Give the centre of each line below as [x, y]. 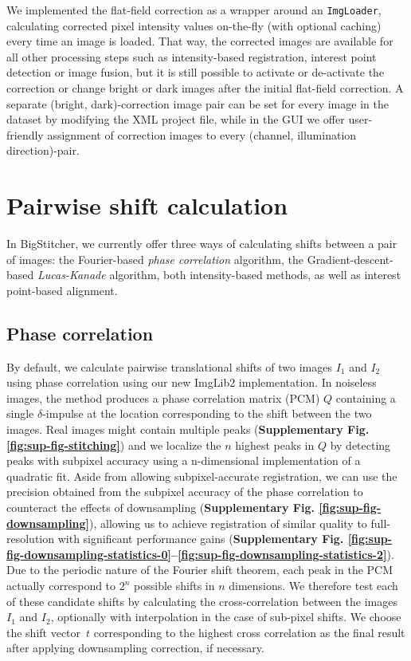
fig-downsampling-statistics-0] [89, 554]
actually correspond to [61, 586]
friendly [25, 134]
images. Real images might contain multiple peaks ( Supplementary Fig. [188, 429]
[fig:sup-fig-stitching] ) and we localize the [114, 445]
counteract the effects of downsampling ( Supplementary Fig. [160, 508]
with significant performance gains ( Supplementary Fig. [201, 539]
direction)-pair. [43, 150]
